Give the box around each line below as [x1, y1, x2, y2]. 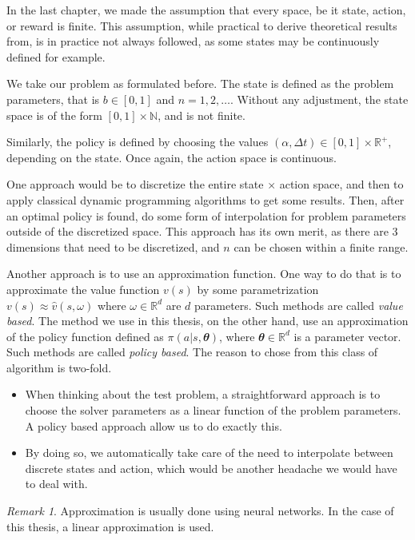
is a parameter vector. [293, 328, 401, 344]
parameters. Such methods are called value [194, 296, 403, 313]
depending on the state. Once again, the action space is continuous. [6, 149, 337, 165]
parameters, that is [6, 90, 100, 107]
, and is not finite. [158, 106, 245, 123]
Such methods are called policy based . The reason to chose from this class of [6, 343, 378, 360]
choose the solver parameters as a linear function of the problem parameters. [25, 402, 401, 419]
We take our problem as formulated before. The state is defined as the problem [6, 75, 394, 92]
